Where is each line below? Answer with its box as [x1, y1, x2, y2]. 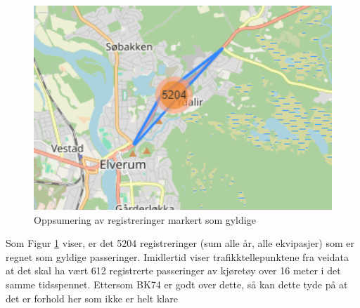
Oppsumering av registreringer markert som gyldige [34, 212, 256, 227]
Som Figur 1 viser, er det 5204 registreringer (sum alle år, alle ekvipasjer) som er [6, 236, 354, 250]
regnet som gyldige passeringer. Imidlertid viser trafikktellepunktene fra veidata [6, 249, 349, 264]
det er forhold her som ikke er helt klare [6, 290, 178, 305]
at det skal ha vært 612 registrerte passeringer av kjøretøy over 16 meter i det [6, 263, 341, 278]
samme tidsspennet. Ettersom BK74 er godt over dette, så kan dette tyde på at [6, 277, 348, 292]
